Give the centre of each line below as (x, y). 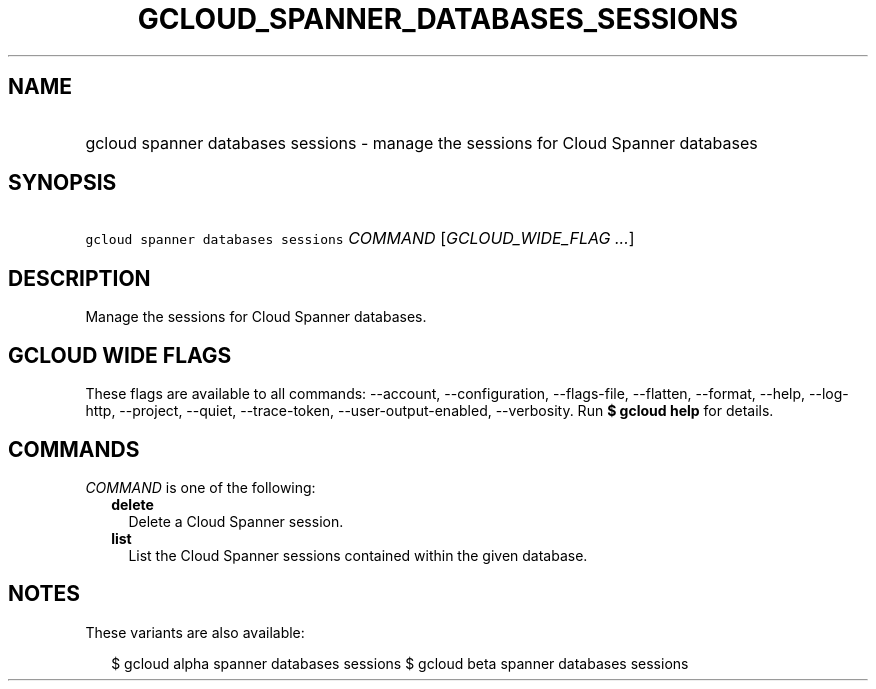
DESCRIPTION (79, 278)
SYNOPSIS (62, 183)
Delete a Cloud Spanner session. (236, 521)
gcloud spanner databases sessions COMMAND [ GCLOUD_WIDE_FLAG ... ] (360, 238)
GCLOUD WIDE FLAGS (120, 355)
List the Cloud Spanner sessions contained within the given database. (358, 555)
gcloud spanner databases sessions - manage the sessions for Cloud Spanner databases (421, 142)
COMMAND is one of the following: (200, 487)
